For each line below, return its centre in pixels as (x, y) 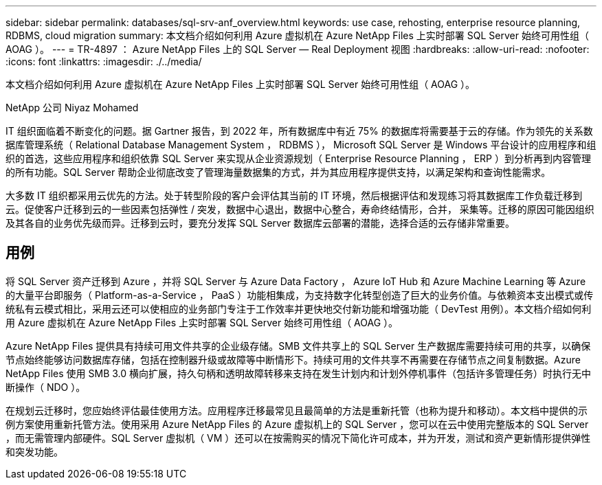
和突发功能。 (34, 451)
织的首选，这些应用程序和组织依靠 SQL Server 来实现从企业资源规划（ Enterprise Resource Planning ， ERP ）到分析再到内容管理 (298, 158)
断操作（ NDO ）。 (46, 387)
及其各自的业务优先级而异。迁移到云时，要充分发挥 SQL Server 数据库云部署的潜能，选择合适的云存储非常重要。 (260, 223)
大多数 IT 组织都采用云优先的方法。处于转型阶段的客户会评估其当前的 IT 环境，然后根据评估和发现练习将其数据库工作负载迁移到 (294, 195)
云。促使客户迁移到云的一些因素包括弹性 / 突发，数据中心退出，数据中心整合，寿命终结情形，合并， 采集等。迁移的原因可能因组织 (300, 209)
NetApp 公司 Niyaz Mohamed (72, 108)
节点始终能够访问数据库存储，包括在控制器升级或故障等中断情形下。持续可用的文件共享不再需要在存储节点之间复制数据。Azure (293, 359)
